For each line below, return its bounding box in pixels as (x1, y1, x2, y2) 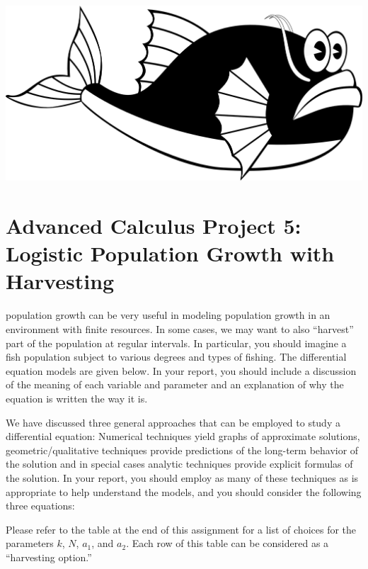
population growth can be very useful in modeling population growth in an (6, 308, 330, 322)
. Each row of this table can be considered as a (126, 536, 329, 551)
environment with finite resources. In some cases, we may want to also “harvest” (6, 322, 354, 336)
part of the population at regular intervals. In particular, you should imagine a (6, 335, 347, 350)
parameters (6, 536, 54, 551)
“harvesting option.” (6, 549, 92, 564)
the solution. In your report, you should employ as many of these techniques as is (6, 470, 359, 485)
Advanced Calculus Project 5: (6, 211, 301, 240)
